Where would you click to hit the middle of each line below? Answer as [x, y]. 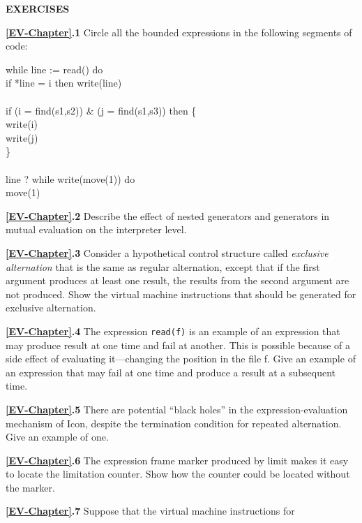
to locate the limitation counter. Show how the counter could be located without [178, 474]
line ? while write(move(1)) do [70, 178]
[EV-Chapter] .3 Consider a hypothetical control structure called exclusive [167, 252]
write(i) [22, 124]
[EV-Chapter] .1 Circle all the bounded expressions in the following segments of [179, 32]
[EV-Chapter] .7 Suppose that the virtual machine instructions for [150, 511]
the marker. [30, 487]
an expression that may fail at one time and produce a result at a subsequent [171, 372]
